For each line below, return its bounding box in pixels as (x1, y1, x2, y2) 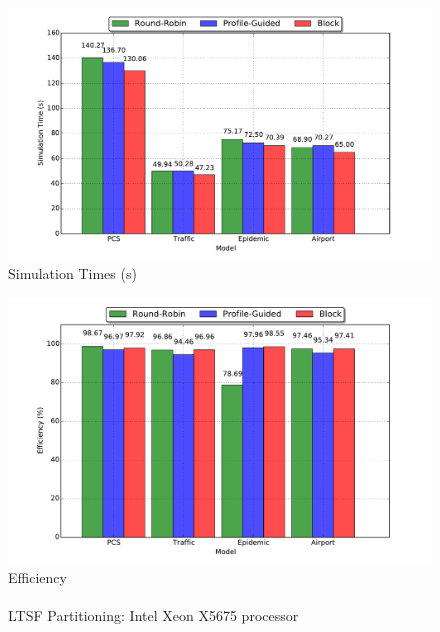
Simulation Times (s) (8, 262, 137, 283)
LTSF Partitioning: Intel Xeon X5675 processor (8, 604, 299, 625)
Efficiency (8, 567, 67, 588)
